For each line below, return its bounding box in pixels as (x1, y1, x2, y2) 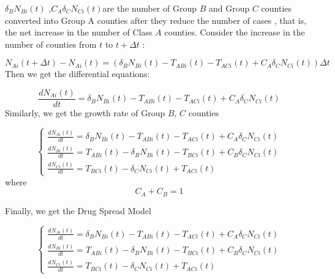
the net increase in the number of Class (5, 26, 152, 39)
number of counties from (5, 37, 97, 50)
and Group (208, 2, 250, 14)
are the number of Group (102, 2, 197, 14)
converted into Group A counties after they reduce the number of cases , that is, (5, 13, 307, 26)
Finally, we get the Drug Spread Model (5, 204, 151, 217)
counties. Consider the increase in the (164, 26, 305, 39)
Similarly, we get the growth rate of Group (5, 106, 165, 119)
